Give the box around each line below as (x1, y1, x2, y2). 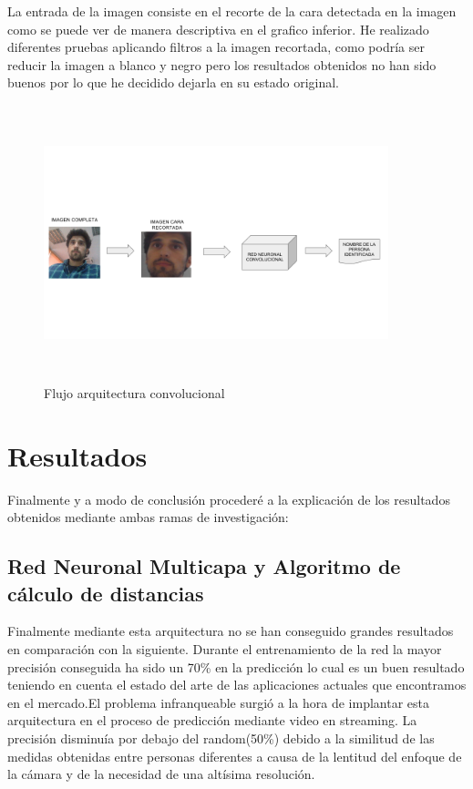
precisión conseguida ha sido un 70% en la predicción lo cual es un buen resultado (7, 657, 465, 676)
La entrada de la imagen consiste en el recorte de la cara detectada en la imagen (7, 2, 457, 20)
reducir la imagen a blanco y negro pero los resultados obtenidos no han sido (7, 55, 437, 74)
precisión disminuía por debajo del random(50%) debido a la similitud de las (7, 728, 435, 747)
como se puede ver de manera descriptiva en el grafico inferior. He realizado (7, 19, 429, 38)
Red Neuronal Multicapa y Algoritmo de (7, 552, 401, 580)
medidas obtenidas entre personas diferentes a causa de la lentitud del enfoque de (7, 746, 462, 765)
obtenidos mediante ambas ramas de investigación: (7, 507, 289, 527)
